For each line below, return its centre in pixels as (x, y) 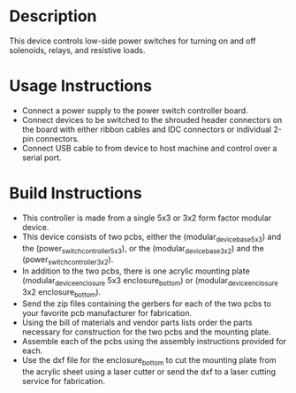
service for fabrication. (64, 381)
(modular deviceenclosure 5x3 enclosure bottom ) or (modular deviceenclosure (150, 281)
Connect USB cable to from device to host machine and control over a (149, 148)
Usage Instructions (81, 86)
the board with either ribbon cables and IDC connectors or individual (147, 129)
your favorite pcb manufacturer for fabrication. (107, 312)
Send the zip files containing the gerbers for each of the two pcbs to (147, 304)
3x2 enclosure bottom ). (61, 293)
